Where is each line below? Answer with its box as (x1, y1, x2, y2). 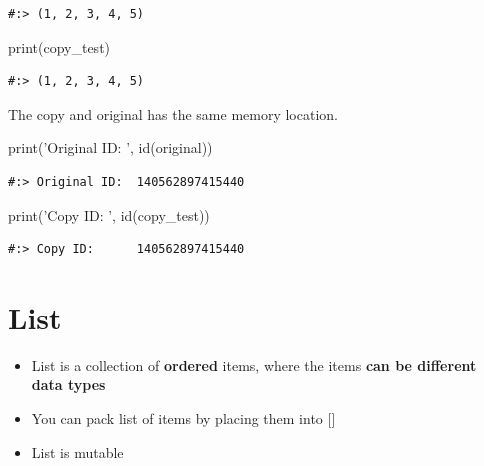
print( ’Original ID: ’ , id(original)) (8, 137, 213, 158)
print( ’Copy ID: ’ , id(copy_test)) (8, 204, 210, 225)
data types (31, 374, 106, 395)
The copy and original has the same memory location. (8, 103, 338, 124)
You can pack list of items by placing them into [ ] (31, 408, 336, 429)
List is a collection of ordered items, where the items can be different (31, 354, 477, 375)
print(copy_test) (8, 36, 111, 57)
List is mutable (31, 441, 124, 462)
